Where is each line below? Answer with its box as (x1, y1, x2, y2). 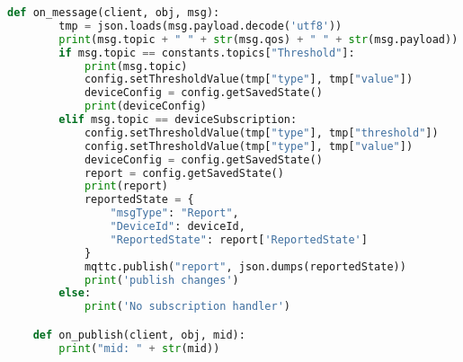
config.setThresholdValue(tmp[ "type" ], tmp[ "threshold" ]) (84, 126, 439, 139)
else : (58, 287, 92, 300)
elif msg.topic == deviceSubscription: (58, 113, 298, 126)
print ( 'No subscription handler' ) (84, 300, 291, 313)
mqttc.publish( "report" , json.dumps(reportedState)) (84, 260, 406, 273)
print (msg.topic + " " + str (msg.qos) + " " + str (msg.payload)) (58, 32, 459, 46)
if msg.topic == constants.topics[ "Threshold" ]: (58, 46, 355, 59)
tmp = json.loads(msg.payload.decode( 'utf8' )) (58, 19, 343, 32)
